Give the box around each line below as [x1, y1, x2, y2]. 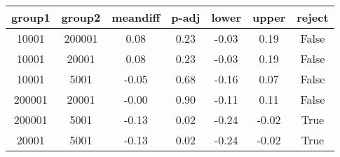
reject [297, 9, 329, 25]
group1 [11, 9, 50, 25]
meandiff [111, 9, 161, 25]
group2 [61, 9, 101, 25]
